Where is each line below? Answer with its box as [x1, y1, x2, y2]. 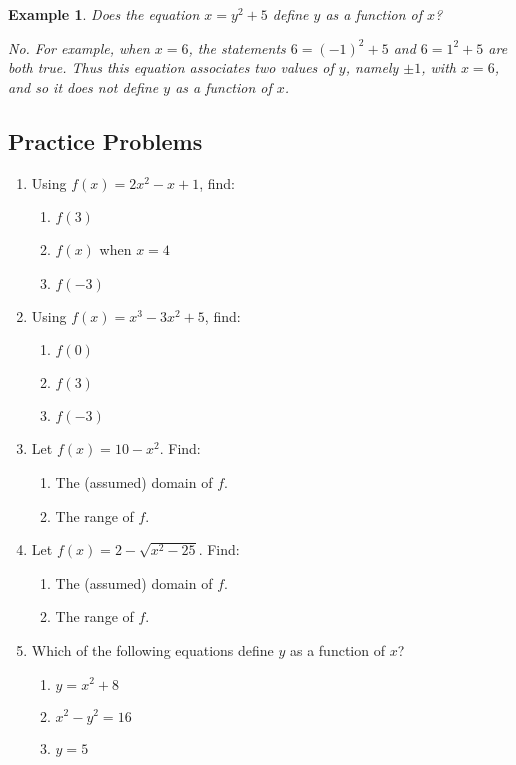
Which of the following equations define [31, 639, 274, 660]
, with [421, 57, 456, 78]
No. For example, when [8, 37, 150, 58]
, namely [345, 57, 399, 78]
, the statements [188, 37, 286, 58]
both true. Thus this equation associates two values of [8, 57, 334, 78]
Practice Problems [8, 125, 203, 156]
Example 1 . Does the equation [8, 4, 200, 24]
